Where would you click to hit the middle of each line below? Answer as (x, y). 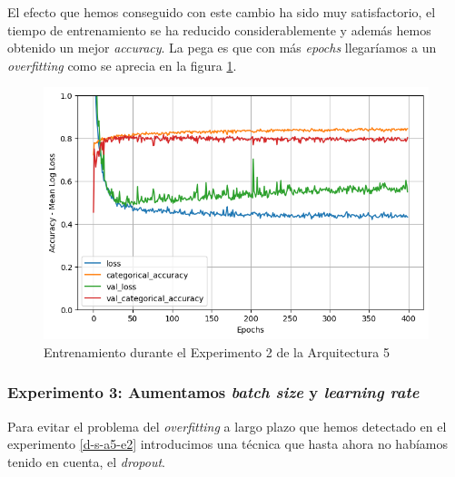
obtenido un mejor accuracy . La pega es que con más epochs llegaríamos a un (222, 48)
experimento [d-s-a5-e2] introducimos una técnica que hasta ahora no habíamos (227, 444)
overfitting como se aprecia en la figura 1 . (122, 65)
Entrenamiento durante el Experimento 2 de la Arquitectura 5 (217, 351)
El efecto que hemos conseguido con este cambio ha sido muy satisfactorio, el (222, 12)
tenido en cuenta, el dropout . (86, 461)
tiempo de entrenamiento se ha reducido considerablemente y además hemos (219, 29)
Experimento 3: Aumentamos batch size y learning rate (213, 392)
